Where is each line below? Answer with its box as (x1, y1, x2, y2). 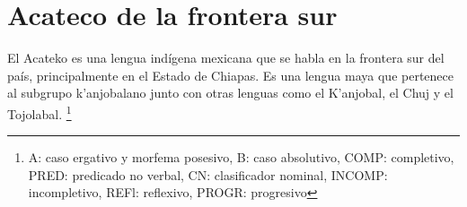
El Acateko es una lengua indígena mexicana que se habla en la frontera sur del (7, 48, 445, 67)
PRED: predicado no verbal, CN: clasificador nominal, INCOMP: (28, 165, 388, 184)
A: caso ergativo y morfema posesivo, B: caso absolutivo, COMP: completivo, (28, 148, 454, 167)
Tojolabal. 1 (7, 101, 72, 123)
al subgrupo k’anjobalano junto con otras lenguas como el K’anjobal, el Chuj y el (7, 83, 454, 102)
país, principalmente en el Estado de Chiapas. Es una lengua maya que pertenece (7, 65, 454, 84)
